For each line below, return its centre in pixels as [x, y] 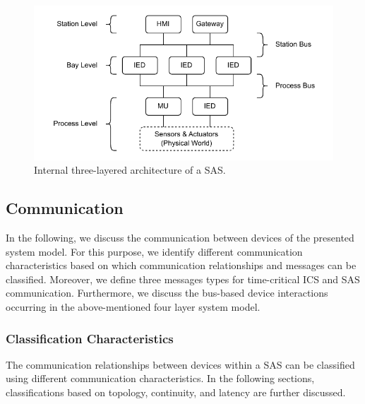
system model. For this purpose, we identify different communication [154, 251]
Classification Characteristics [90, 338]
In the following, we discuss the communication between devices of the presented [180, 238]
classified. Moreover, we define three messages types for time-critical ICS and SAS [183, 279]
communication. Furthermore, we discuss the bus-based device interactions [167, 293]
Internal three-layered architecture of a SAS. [130, 170]
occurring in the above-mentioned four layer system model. [133, 306]
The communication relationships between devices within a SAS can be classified [180, 364]
